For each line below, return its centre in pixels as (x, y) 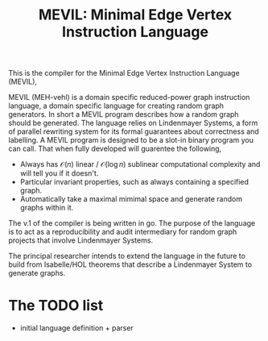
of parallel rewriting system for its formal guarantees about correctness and (134, 131)
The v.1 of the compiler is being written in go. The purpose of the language (132, 223)
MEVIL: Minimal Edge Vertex (135, 15)
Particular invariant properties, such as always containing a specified (134, 182)
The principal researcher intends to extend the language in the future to (127, 256)
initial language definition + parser (77, 328)
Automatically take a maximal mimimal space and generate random (131, 199)
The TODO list (56, 306)
